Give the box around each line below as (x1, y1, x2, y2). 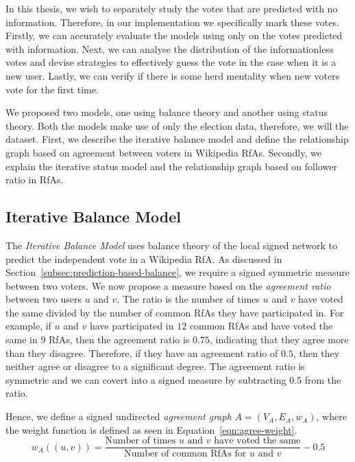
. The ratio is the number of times (117, 292, 260, 306)
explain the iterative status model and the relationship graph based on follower (5, 159, 337, 173)
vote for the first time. (5, 82, 99, 96)
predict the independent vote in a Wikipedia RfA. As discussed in (5, 251, 282, 266)
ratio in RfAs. (5, 172, 64, 187)
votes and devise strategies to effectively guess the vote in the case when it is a (5, 55, 336, 69)
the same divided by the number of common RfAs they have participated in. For (5, 305, 344, 319)
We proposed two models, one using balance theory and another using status (5, 105, 328, 119)
